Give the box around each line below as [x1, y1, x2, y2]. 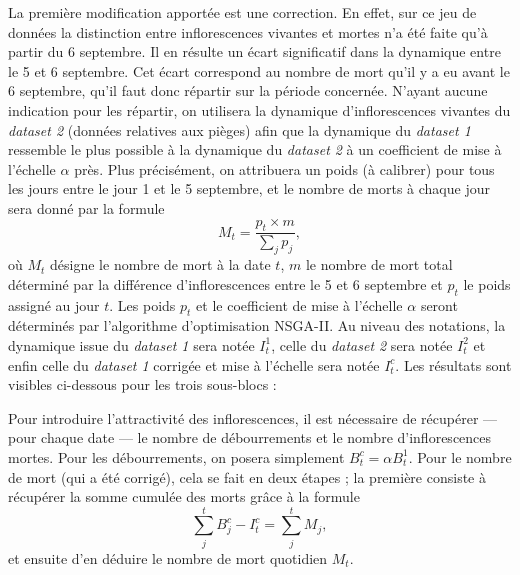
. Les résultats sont [395, 354, 512, 375]
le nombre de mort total [305, 254, 453, 275]
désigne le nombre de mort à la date [50, 254, 271, 275]
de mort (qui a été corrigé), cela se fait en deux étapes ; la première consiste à [8, 466, 486, 487]
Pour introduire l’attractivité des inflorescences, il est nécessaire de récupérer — [8, 407, 498, 428]
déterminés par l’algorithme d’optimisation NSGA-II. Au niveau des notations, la [8, 315, 506, 336]
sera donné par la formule [8, 197, 165, 218]
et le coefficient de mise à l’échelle [196, 294, 403, 315]
